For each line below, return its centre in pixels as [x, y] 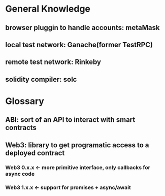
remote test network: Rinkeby [53, 62]
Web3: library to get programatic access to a [77, 145]
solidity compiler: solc [41, 79]
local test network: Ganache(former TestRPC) [79, 44]
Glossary [25, 101]
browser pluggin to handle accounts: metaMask [82, 28]
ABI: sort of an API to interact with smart [70, 120]
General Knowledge [48, 9]
